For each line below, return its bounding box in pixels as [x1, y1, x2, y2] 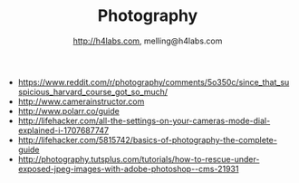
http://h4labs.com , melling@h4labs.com [72, 35, 223, 46]
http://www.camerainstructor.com [17, 96, 145, 107]
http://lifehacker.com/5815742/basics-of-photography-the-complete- [17, 134, 278, 145]
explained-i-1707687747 [17, 124, 110, 136]
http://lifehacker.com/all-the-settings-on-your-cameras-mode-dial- [17, 115, 271, 126]
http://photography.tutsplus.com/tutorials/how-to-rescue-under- [17, 153, 260, 164]
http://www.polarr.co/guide [17, 105, 120, 116]
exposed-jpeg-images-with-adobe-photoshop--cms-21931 [17, 163, 239, 174]
